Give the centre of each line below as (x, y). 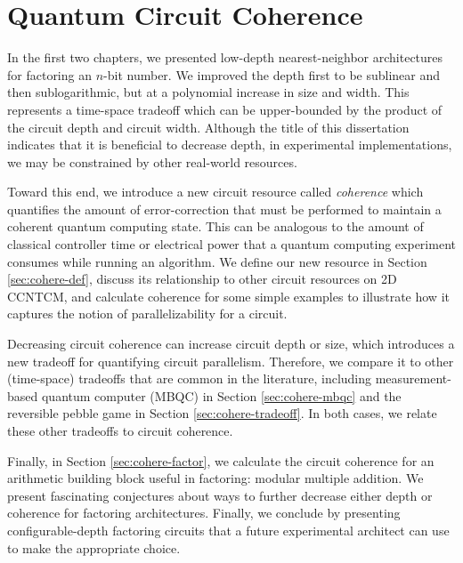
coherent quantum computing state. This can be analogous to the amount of (215, 226)
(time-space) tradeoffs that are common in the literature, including (190, 378)
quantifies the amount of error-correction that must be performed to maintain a (224, 209)
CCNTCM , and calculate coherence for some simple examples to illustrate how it (228, 296)
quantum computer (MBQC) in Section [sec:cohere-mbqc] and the (221, 395)
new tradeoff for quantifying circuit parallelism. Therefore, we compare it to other (231, 361)
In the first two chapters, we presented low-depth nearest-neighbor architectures (225, 57)
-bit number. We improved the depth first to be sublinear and (272, 74)
